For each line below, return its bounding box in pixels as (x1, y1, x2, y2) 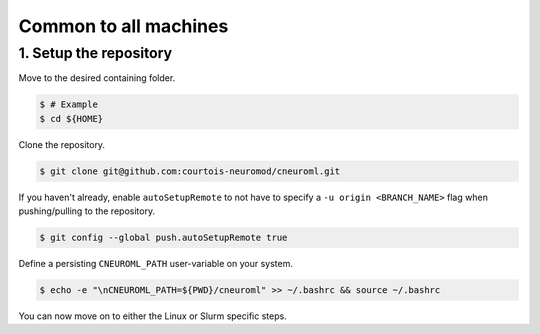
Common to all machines (18, 15, 229, 37)
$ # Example (39, 99, 99, 110)
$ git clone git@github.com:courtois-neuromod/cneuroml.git (39, 165, 341, 177)
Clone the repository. (18, 138, 105, 150)
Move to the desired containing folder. (18, 72, 176, 84)
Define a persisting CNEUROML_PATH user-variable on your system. (18, 258, 294, 270)
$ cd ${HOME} (39, 113, 104, 124)
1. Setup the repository (18, 44, 173, 62)
